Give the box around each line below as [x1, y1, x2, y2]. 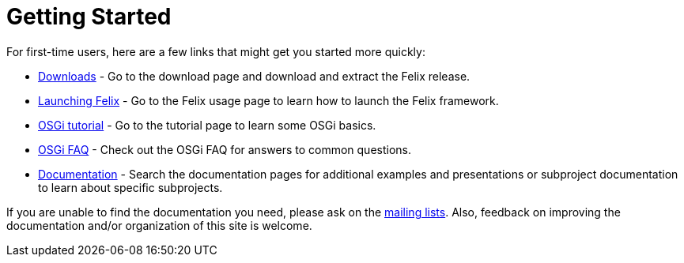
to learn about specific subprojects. [38, 180, 223, 194]
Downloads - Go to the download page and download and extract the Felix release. [38, 69, 470, 83]
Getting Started [6, 3, 172, 30]
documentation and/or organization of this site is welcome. [6, 218, 312, 232]
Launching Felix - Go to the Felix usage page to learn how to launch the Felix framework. [38, 93, 499, 107]
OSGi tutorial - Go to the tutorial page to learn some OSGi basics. [38, 118, 376, 132]
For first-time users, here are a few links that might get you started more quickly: [6, 44, 425, 58]
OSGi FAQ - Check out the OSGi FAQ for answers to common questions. [38, 142, 411, 156]
